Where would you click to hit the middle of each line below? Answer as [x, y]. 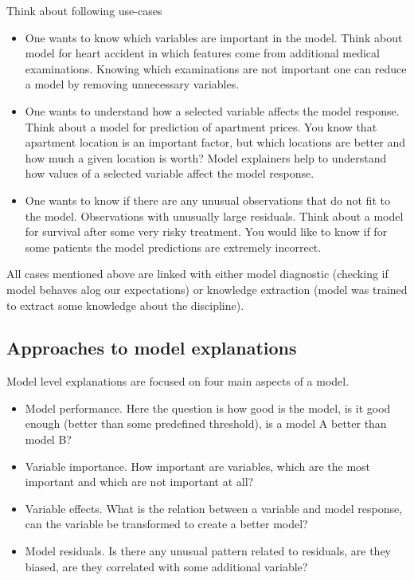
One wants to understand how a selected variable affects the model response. [212, 110]
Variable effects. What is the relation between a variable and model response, [214, 508]
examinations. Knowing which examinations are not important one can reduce [216, 68]
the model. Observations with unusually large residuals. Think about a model [214, 216]
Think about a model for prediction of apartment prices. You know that [201, 126]
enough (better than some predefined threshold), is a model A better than [206, 423]
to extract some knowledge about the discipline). [125, 305]
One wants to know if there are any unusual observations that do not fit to [207, 200]
